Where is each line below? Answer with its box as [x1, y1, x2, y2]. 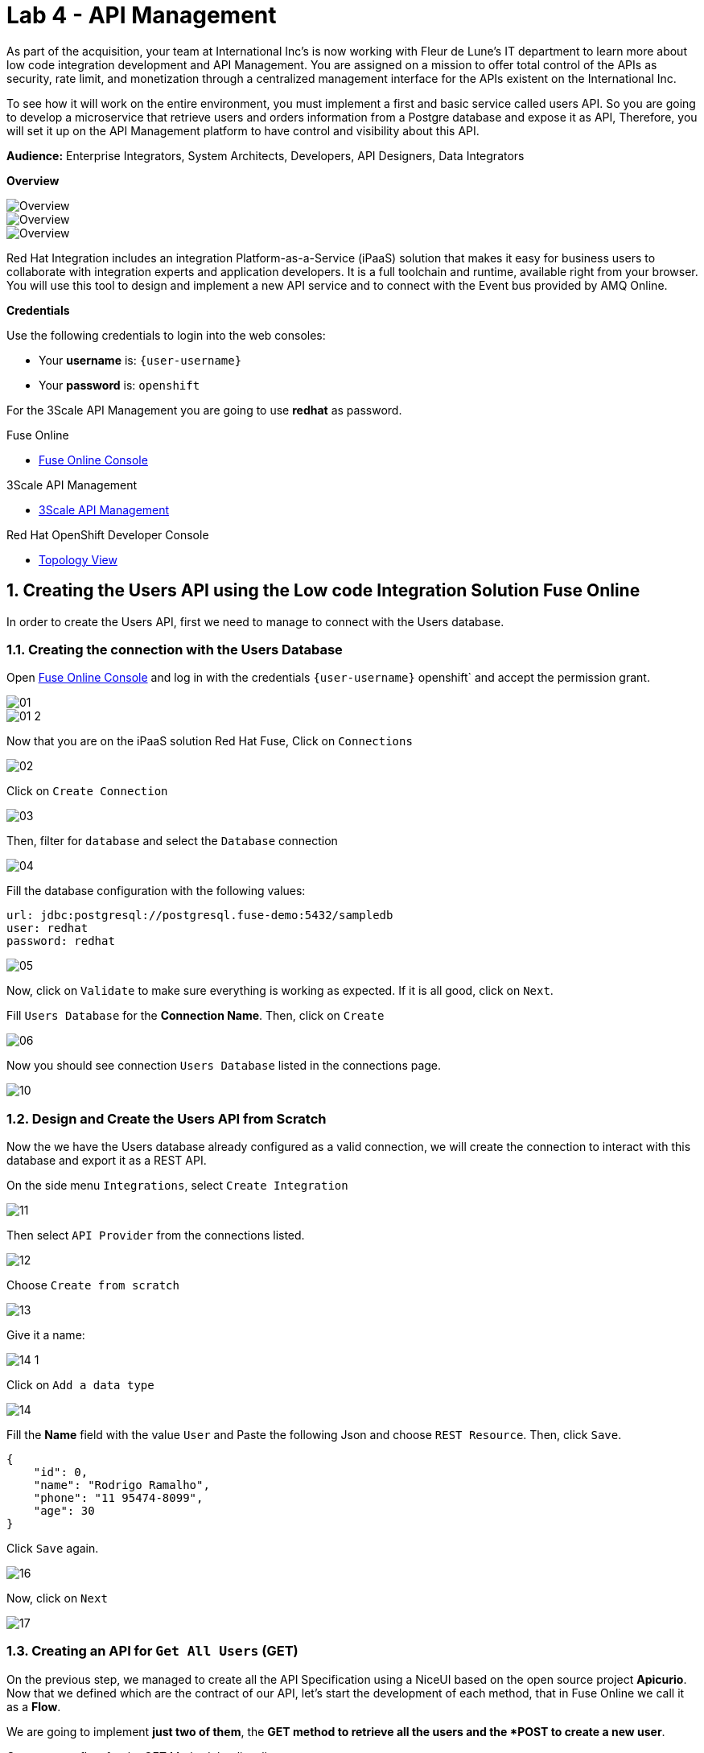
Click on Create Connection [6, 784, 168, 798]
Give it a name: [6, 1328, 85, 1343]
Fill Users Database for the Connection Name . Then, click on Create [6, 1008, 385, 1023]
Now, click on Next [6, 1591, 108, 1606]
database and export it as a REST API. [6, 1153, 207, 1168]
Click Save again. [6, 1541, 99, 1556]
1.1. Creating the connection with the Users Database [6, 641, 343, 658]
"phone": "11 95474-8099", [33, 1491, 204, 1505]
